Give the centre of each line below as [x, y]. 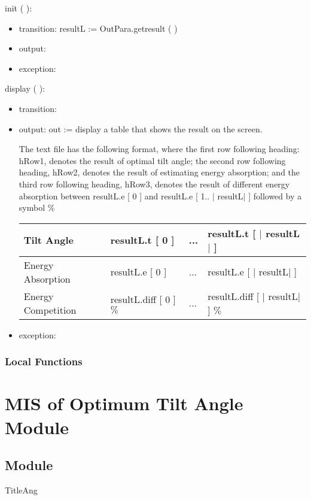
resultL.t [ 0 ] [142, 240]
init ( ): [19, 8]
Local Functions [44, 361]
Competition [50, 310]
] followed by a [275, 196]
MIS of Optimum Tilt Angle [124, 403]
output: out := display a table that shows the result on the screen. [141, 128]
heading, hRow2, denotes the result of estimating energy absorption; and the [159, 172]
